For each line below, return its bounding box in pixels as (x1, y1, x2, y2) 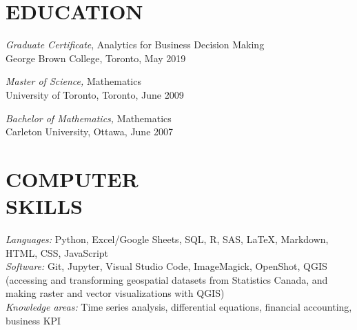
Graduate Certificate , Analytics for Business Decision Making (6, 37, 265, 52)
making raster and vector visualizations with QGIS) (6, 286, 225, 300)
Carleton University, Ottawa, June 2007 (6, 124, 174, 139)
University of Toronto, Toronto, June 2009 (6, 87, 184, 101)
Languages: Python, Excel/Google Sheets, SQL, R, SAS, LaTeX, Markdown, (6, 232, 329, 246)
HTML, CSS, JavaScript (6, 245, 109, 260)
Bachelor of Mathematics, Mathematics (6, 110, 172, 125)
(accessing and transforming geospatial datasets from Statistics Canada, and (6, 272, 328, 287)
